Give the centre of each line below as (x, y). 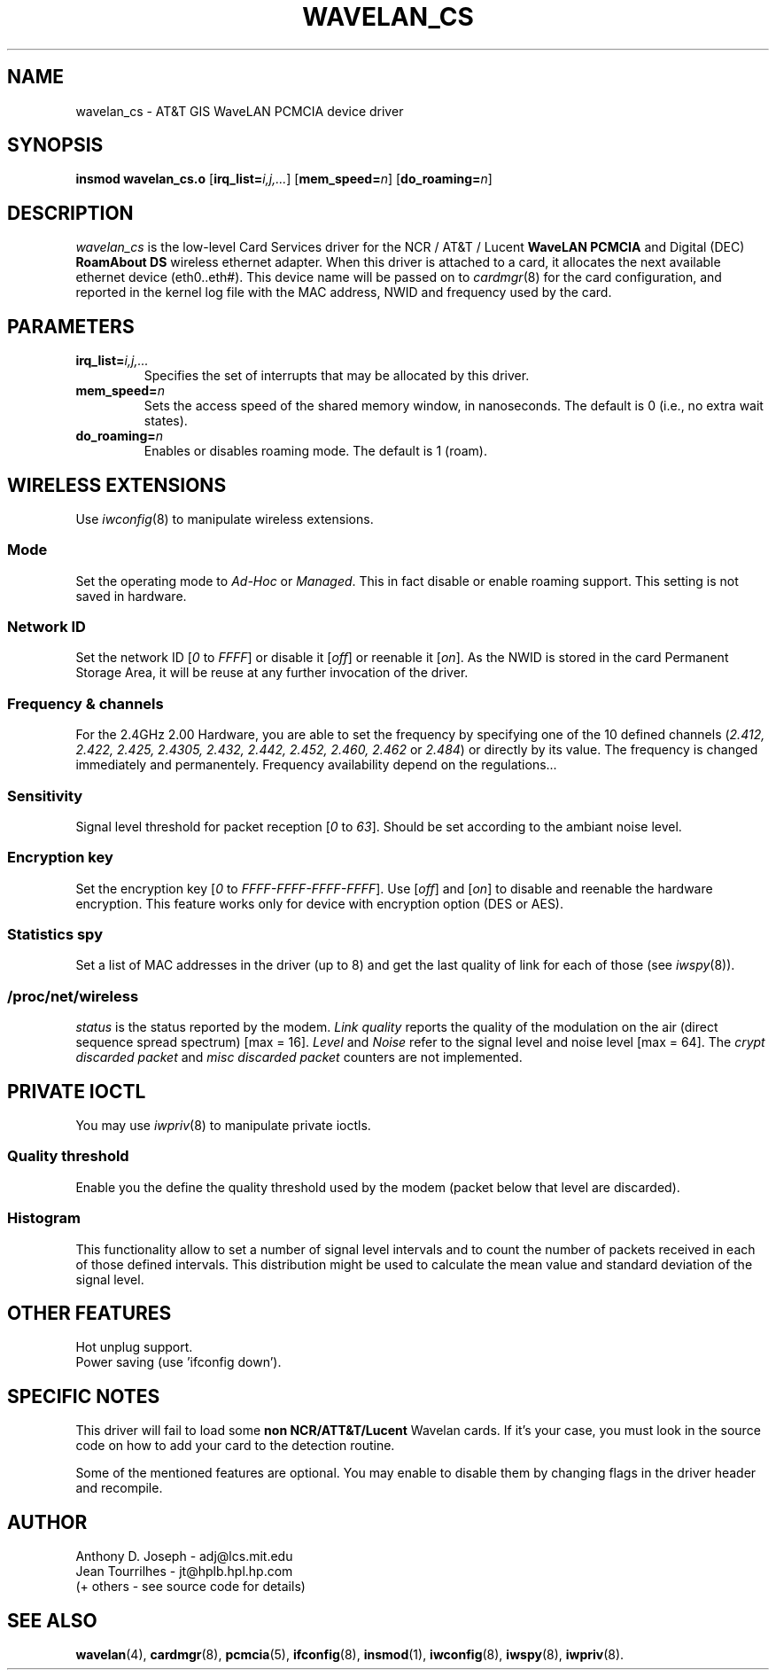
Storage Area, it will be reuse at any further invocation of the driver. (272, 673)
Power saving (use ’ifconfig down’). (178, 1362)
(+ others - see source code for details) (190, 1587)
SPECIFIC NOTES (84, 1396)
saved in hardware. (131, 596)
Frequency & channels (85, 703)
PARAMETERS (71, 326)
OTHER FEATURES (89, 1313)
